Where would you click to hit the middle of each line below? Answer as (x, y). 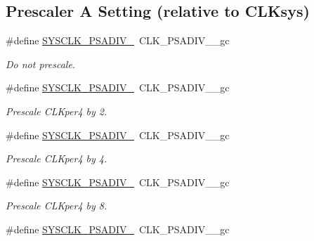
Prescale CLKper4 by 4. (57, 158)
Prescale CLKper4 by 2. (57, 111)
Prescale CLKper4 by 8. (57, 206)
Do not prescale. (41, 64)
